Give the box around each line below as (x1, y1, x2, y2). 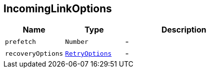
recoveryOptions (5, 49, 63, 57)
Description (161, 25, 207, 35)
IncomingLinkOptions (3, 2, 112, 15)
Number (65, 37, 89, 45)
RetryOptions (65, 49, 112, 57)
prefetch (5, 37, 36, 45)
